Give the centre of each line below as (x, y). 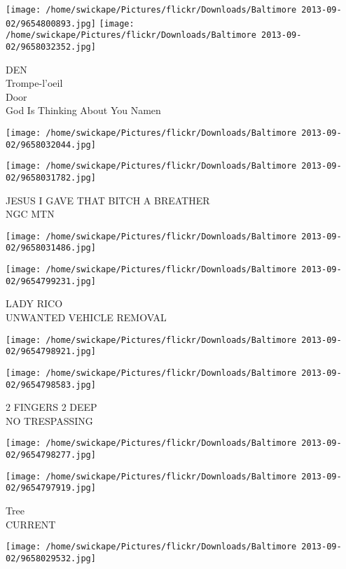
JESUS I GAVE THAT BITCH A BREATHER (108, 200)
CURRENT (31, 524)
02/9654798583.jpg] (51, 385)
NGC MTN (30, 214)
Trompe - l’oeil (34, 83)
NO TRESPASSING (49, 420)
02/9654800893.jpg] (51, 23)
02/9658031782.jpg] (51, 177)
